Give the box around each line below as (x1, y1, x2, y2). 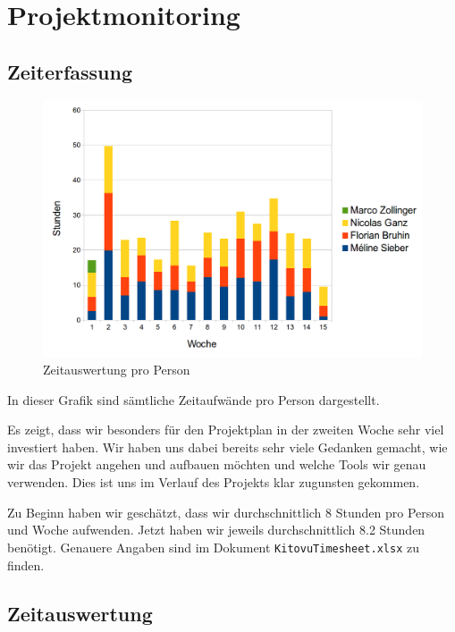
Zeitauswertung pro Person (43, 360, 190, 379)
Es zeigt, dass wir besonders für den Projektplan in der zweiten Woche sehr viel (7, 420, 444, 439)
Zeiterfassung (7, 57, 133, 85)
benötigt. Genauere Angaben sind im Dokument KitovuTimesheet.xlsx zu (7, 537, 419, 556)
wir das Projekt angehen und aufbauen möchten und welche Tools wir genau (7, 455, 426, 474)
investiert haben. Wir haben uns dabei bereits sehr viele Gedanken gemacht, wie (7, 437, 448, 456)
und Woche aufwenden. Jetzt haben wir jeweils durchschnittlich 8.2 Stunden (7, 520, 426, 539)
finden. (7, 555, 45, 574)
